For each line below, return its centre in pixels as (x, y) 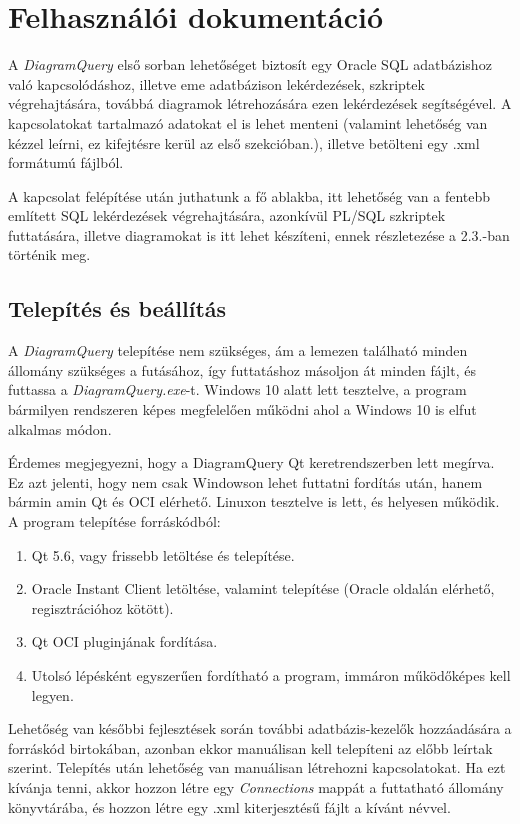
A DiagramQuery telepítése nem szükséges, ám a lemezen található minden (238, 350)
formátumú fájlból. (66, 162)
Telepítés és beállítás (117, 308)
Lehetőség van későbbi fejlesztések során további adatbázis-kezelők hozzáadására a (260, 728)
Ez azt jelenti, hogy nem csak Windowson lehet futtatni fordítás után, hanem (245, 481)
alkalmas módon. (60, 428)
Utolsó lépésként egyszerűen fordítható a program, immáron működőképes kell (271, 674)
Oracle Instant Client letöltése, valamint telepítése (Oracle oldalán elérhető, (263, 588)
